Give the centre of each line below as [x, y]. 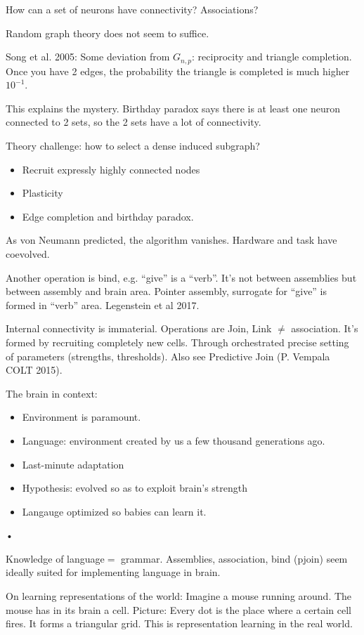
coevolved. [28, 253]
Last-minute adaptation [73, 464]
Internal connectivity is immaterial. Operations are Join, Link [139, 328]
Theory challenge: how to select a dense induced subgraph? [133, 146]
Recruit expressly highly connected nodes [111, 169]
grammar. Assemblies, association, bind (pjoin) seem [234, 558]
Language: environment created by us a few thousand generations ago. [174, 440]
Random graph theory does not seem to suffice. [108, 33]
